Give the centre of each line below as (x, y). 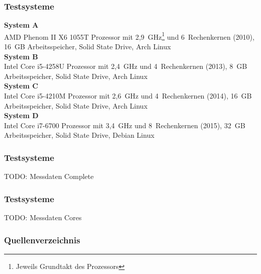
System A (21, 25)
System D (21, 115)
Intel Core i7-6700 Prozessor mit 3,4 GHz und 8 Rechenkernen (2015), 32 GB (125, 125)
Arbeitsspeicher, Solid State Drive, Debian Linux (79, 135)
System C (21, 86)
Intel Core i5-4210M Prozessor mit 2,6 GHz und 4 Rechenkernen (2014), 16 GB (128, 96)
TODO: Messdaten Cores (43, 217)
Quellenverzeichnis (42, 240)
